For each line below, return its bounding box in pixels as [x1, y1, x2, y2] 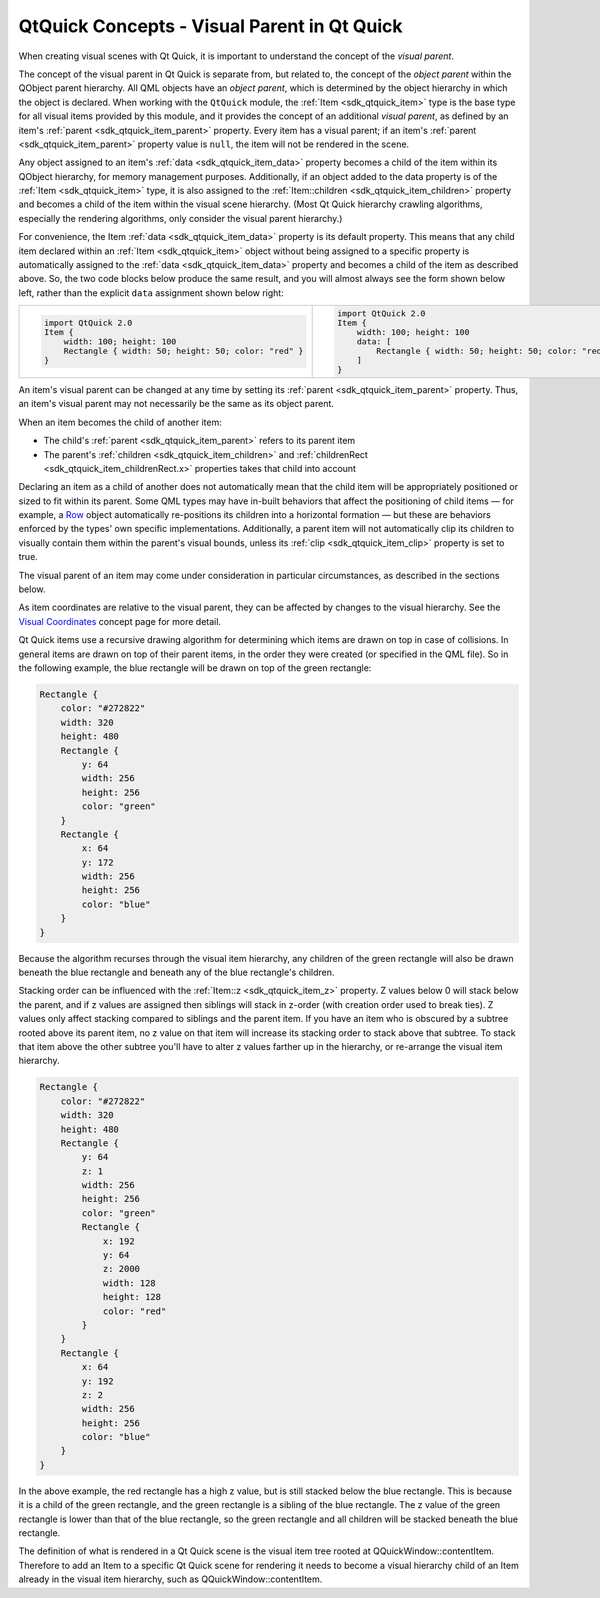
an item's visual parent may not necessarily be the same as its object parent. [18, 398, 335, 410]
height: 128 [102, 1291, 162, 1303]
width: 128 [102, 1277, 157, 1289]
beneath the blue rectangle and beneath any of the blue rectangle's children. [18, 966, 335, 978]
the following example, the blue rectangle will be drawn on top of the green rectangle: [18, 662, 372, 674]
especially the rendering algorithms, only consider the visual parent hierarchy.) [18, 212, 343, 224]
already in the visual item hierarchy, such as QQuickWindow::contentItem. [18, 1573, 323, 1585]
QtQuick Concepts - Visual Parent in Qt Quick [18, 15, 403, 37]
